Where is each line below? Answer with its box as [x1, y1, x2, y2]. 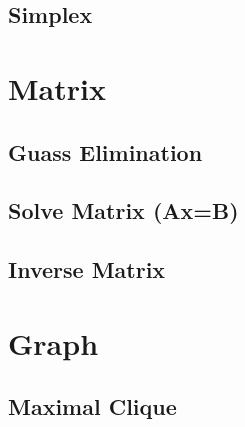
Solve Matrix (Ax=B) [8, 195, 239, 226]
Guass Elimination [8, 136, 203, 167]
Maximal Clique [8, 391, 177, 422]
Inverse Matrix [8, 254, 166, 285]
